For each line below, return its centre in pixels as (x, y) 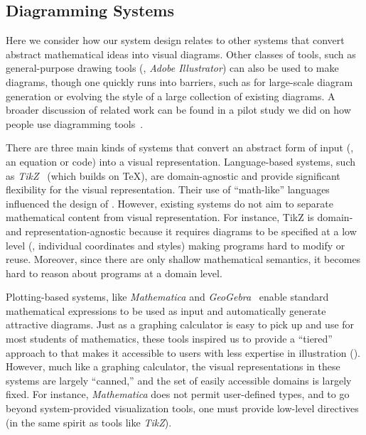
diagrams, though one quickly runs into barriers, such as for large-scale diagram (179, 81)
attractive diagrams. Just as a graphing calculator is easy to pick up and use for (180, 324)
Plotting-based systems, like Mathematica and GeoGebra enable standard (167, 297)
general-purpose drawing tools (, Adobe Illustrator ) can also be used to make (172, 68)
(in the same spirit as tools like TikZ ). (89, 422)
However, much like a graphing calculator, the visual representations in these (173, 366)
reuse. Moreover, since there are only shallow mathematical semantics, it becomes (183, 259)
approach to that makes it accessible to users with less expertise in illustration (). (183, 352)
